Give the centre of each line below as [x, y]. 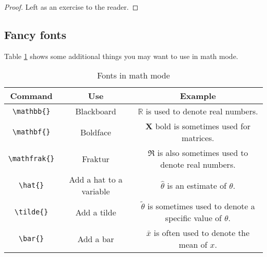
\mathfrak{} [32, 159]
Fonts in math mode [133, 75]
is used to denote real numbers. [202, 111]
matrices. [198, 138]
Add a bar [96, 239]
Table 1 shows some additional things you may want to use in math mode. [121, 56]
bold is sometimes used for [203, 126]
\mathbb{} [31, 111]
